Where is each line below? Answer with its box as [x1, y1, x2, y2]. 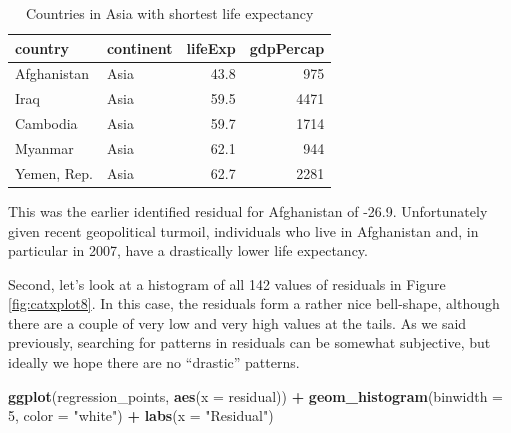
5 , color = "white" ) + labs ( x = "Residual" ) [8, 405, 274, 426]
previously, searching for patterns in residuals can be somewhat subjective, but [8, 332, 491, 353]
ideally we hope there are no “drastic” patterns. [8, 352, 300, 373]
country [15, 37, 70, 58]
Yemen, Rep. [15, 162, 93, 183]
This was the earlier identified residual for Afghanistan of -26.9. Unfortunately [8, 200, 488, 221]
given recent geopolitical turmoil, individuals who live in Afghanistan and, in [8, 220, 479, 241]
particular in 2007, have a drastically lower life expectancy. [8, 240, 368, 261]
